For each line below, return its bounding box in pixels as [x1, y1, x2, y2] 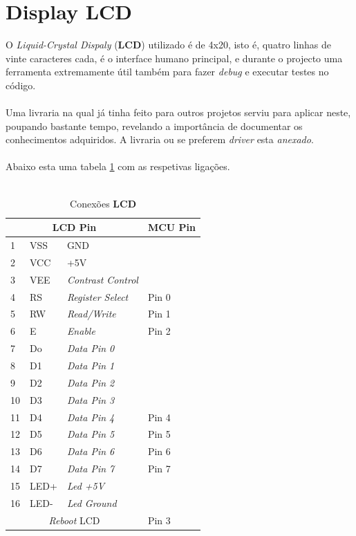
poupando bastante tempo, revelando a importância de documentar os [6, 118, 303, 133]
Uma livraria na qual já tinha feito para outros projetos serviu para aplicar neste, [6, 105, 351, 120]
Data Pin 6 [66, 444, 115, 459]
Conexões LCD [70, 196, 136, 210]
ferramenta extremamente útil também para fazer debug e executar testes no [6, 64, 329, 79]
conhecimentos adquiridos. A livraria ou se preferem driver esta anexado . [6, 132, 314, 147]
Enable [66, 324, 95, 338]
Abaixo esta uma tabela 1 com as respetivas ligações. [6, 159, 230, 174]
